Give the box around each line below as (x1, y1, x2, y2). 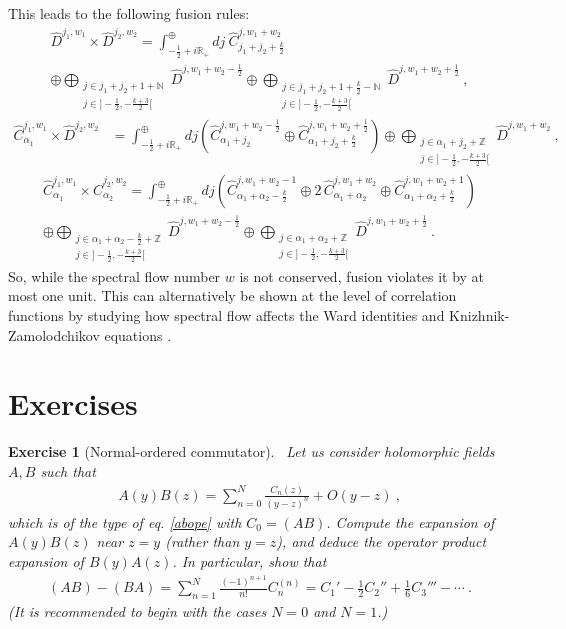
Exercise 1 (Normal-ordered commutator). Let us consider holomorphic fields (8, 441, 495, 462)
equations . (104, 324, 172, 345)
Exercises (8, 383, 138, 424)
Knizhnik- (449, 305, 510, 326)
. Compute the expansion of (326, 511, 495, 532)
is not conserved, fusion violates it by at (239, 265, 485, 286)
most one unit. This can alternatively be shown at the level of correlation (8, 285, 457, 306)
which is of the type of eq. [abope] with (8, 511, 242, 532)
